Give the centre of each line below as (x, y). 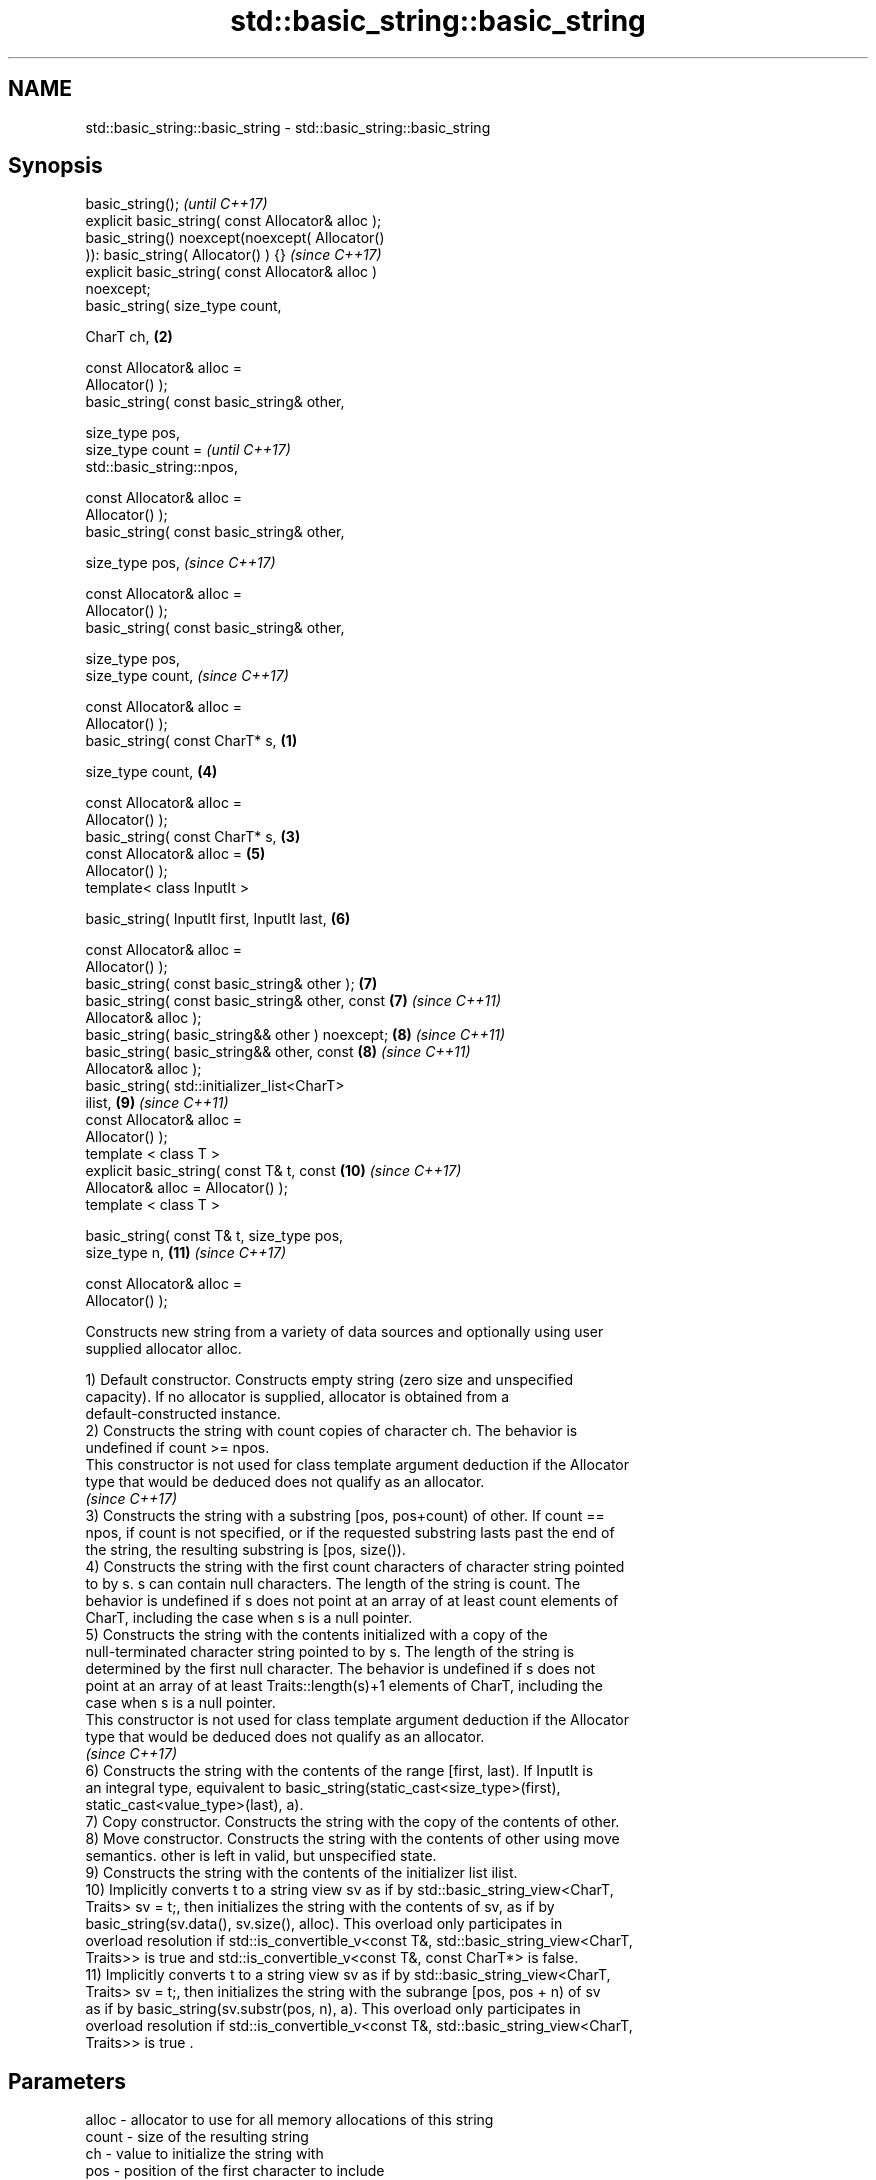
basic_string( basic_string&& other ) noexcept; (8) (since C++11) (295, 1035)
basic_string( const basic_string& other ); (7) (231, 984)
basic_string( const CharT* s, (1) (191, 741)
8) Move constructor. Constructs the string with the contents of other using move (352, 1839)
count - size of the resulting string (197, 2137)
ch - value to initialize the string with (204, 2154)
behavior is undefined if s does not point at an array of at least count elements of (352, 1601)
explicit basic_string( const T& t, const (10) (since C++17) (273, 1171)
